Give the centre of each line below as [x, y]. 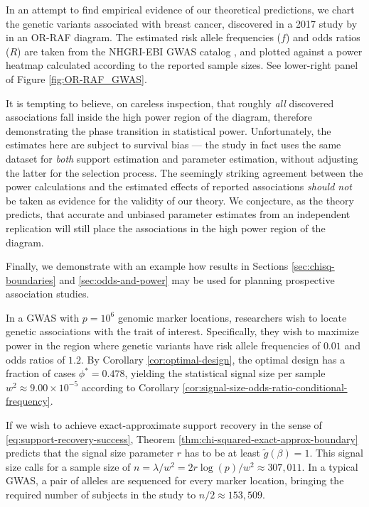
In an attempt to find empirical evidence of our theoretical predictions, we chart [180, 9]
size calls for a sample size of [68, 466]
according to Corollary [130, 387]
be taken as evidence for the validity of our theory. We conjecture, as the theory [180, 200]
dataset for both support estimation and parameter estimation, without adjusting [182, 158]
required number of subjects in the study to [101, 494]
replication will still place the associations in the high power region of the [166, 228]
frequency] [28, 401]
